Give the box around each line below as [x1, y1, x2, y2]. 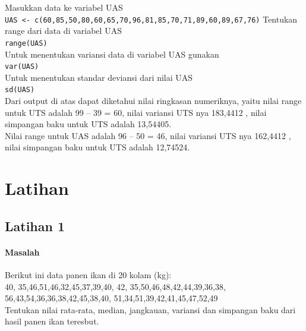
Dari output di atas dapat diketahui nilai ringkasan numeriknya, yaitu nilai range [5, 94, 302, 106]
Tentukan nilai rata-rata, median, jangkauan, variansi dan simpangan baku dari [5, 303, 296, 316]
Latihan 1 [5, 216, 65, 235]
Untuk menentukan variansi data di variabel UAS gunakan [5, 48, 219, 60]
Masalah [5, 245, 40, 258]
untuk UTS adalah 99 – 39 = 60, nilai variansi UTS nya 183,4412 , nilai [5, 106, 267, 118]
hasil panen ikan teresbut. [5, 315, 99, 327]
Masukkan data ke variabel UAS [5, 1, 123, 13]
